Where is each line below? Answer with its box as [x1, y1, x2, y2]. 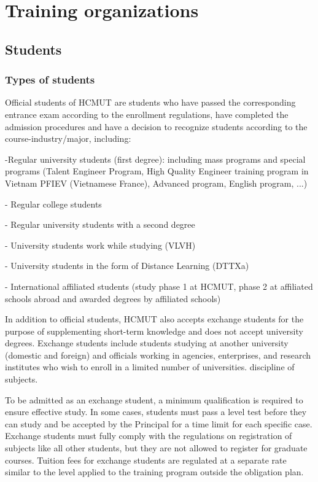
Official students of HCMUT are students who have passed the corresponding [5, 96, 296, 109]
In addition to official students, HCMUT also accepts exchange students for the [5, 313, 304, 325]
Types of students [5, 72, 95, 87]
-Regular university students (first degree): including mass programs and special [5, 152, 306, 165]
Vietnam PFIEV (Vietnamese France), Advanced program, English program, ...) [5, 176, 308, 189]
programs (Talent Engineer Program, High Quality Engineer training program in [5, 165, 309, 177]
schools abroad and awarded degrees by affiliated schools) [5, 292, 221, 305]
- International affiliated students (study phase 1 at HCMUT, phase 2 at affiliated [5, 279, 313, 292]
